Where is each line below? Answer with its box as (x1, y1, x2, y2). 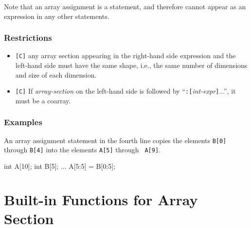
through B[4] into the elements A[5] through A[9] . (4, 145, 161, 155)
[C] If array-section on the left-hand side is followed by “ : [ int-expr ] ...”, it (15, 86, 236, 96)
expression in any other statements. (4, 11, 109, 21)
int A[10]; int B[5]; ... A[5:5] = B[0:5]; (4, 161, 116, 171)
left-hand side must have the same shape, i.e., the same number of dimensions (15, 60, 248, 70)
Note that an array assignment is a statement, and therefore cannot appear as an (4, 1, 246, 11)
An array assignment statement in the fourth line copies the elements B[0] (4, 135, 227, 145)
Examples (4, 116, 42, 128)
